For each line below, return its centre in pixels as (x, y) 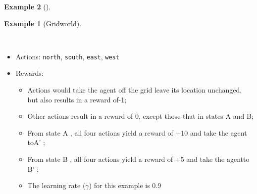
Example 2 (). (27, 6)
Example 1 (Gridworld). (43, 23)
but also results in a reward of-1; (77, 99)
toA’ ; (36, 142)
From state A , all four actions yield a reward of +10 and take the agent (137, 132)
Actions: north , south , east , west (67, 56)
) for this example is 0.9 (125, 185)
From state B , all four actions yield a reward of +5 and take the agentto (138, 159)
